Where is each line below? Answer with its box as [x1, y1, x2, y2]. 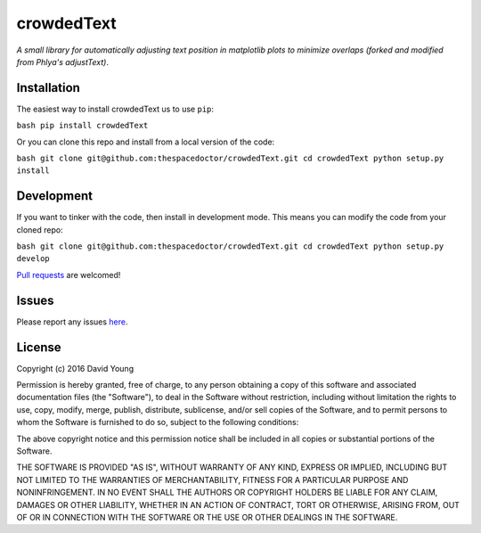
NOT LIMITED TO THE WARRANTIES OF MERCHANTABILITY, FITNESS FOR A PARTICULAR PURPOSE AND [16, 474, 409, 485]
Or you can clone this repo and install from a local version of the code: [16, 136, 275, 147]
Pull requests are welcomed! [16, 269, 121, 280]
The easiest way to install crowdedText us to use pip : [16, 103, 214, 114]
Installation [16, 80, 80, 95]
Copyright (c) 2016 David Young [16, 363, 134, 373]
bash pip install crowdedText [16, 120, 149, 131]
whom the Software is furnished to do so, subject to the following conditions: [16, 417, 299, 428]
